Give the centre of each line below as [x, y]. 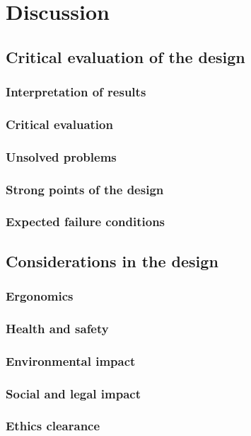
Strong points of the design [85, 189]
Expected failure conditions [86, 222]
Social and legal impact [73, 393]
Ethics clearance [53, 426]
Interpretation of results [76, 92]
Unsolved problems [61, 156]
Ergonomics [40, 296]
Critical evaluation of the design [125, 56]
